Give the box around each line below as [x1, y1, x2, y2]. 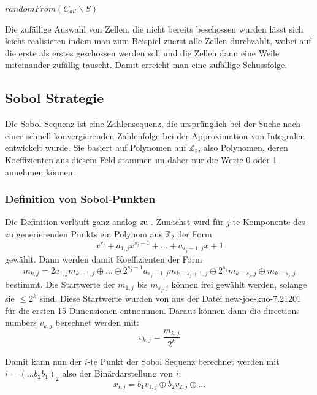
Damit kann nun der [5, 355, 82, 367]
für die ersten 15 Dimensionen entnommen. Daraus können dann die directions [5, 304, 300, 316]
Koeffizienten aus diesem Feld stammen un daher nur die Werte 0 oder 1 [5, 153, 277, 166]
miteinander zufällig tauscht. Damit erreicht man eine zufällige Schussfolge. [5, 58, 288, 71]
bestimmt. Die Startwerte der [5, 277, 115, 290]
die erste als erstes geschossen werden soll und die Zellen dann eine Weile [5, 46, 280, 59]
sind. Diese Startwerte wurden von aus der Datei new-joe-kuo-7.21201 [39, 292, 302, 305]
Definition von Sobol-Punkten [5, 191, 156, 207]
